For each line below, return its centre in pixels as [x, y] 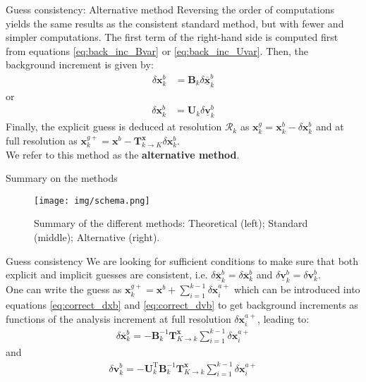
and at [330, 127]
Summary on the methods [62, 178]
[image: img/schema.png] [92, 201]
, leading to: [283, 318]
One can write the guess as [64, 289]
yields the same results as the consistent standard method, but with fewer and [175, 23]
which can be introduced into [297, 289]
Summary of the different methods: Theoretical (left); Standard [171, 223]
